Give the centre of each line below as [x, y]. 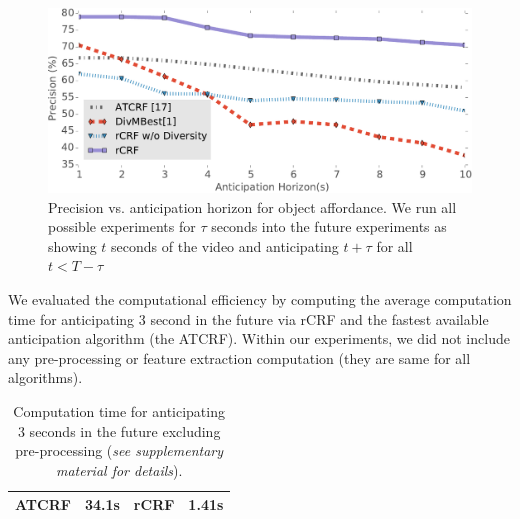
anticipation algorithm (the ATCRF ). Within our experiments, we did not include [259, 338]
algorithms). [45, 377]
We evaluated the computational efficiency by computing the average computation [260, 299]
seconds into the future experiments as [329, 226]
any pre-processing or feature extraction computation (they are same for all [239, 357]
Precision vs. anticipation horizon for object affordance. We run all [252, 206]
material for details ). [119, 469]
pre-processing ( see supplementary [119, 450]
